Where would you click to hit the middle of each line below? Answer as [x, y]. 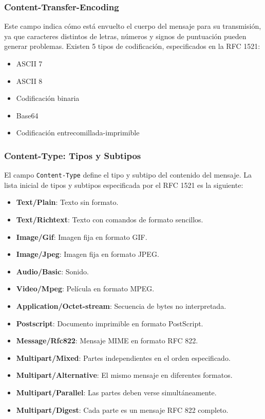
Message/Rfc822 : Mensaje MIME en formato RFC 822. [107, 341]
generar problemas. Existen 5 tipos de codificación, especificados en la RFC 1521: [132, 46]
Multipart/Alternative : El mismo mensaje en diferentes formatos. [124, 375]
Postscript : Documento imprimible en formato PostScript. [110, 323]
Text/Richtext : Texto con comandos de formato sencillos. [110, 220]
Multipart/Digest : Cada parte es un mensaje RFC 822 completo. [122, 409]
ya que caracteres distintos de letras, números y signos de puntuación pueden [125, 36]
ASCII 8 [29, 81]
